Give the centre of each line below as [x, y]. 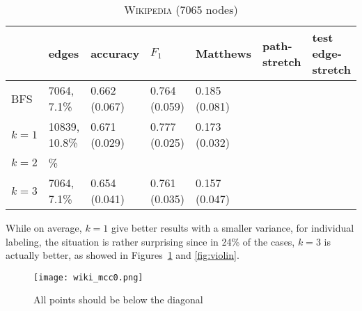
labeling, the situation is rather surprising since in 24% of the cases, [150, 241]
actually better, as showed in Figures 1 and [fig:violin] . [123, 255]
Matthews [223, 53]
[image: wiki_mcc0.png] [88, 277]
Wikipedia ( [152, 9]
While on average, [44, 228]
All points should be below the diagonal [118, 300]
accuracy [115, 53]
